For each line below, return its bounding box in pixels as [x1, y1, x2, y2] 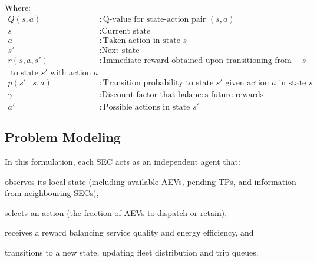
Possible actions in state [103, 102, 190, 111]
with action [50, 68, 91, 77]
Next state [101, 46, 140, 55]
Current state [101, 26, 151, 35]
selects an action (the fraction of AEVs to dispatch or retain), [5, 206, 227, 218]
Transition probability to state [103, 78, 214, 87]
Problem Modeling [5, 128, 121, 146]
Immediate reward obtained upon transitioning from [103, 56, 292, 65]
